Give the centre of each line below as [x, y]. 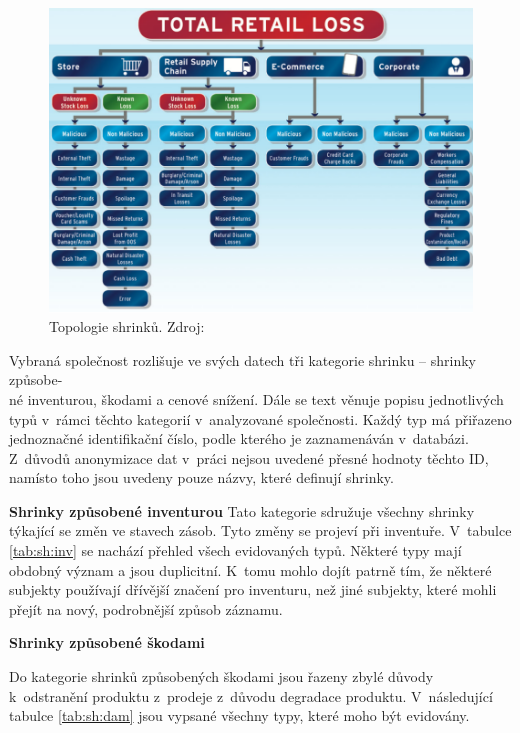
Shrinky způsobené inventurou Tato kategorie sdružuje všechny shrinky [242, 510]
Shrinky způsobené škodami [107, 642]
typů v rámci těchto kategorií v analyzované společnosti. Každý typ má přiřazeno [260, 418]
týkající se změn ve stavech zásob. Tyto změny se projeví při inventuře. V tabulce [260, 530]
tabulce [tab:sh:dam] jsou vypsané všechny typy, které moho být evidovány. [239, 715]
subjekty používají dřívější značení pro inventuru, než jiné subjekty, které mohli [253, 589]
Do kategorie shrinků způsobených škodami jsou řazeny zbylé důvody [221, 676]
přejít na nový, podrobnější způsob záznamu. [146, 608]
